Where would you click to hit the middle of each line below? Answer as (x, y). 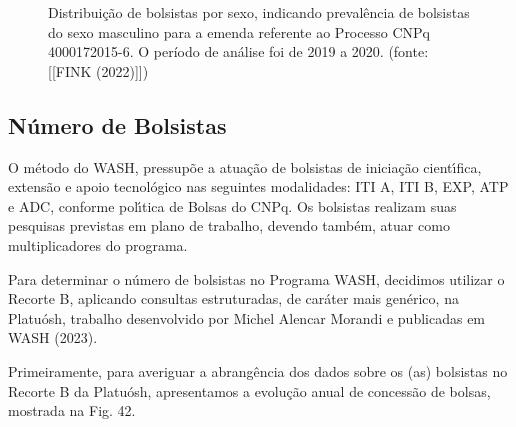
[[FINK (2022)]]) (98, 70)
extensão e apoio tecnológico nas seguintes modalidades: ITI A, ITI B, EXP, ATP (258, 186)
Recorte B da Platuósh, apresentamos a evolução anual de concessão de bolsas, (249, 390)
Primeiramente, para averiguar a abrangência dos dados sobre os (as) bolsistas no (258, 370)
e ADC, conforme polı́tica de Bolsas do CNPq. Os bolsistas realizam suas (232, 205)
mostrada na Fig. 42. (72, 410)
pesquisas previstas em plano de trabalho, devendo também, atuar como (229, 225)
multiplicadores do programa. (98, 244)
